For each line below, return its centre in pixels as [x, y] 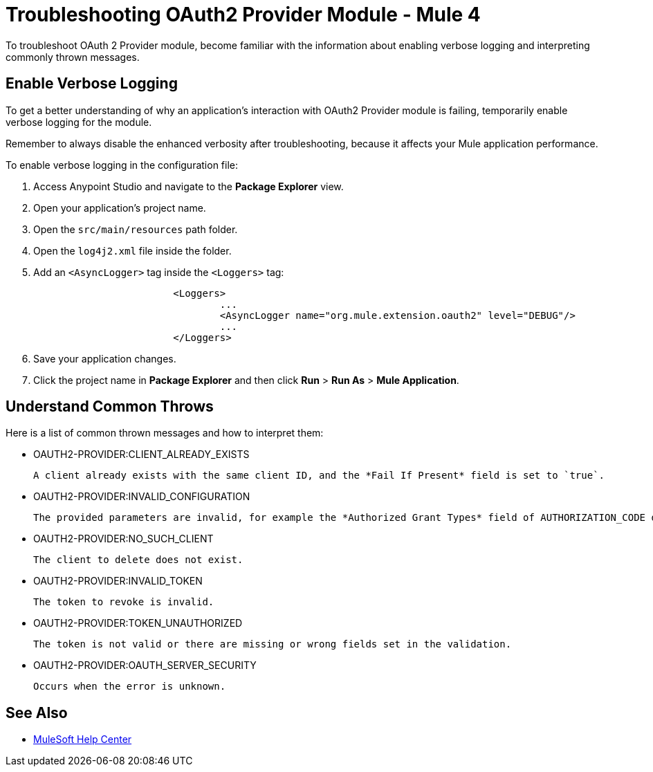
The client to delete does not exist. [138, 560]
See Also [37, 713]
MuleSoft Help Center [83, 739]
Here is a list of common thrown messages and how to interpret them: [165, 433]
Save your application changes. [105, 358]
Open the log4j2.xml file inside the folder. [132, 250]
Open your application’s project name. [120, 208]
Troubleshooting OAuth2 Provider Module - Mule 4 [243, 15]
